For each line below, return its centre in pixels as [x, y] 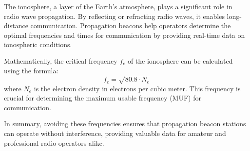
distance [16, 25]
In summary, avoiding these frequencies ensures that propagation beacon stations [125, 124]
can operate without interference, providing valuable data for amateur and [115, 133]
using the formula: [31, 70]
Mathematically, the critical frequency [61, 60]
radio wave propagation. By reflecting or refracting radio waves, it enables [114, 16]
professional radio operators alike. [54, 143]
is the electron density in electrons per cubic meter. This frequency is [137, 88]
